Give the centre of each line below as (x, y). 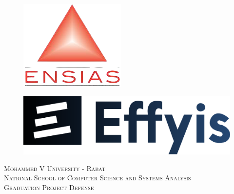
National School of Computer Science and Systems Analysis (97, 178)
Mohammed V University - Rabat (55, 168)
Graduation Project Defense (49, 187)
